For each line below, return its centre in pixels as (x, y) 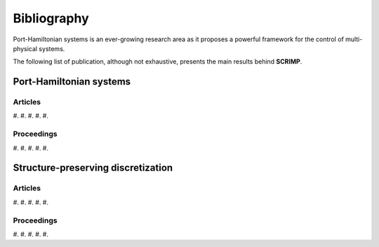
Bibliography (51, 18)
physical (25, 48)
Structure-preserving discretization (93, 168)
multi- (354, 39)
